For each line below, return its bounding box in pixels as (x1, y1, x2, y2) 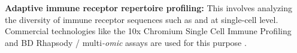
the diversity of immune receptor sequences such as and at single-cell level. (5, 13, 278, 25)
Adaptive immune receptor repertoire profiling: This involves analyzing (5, 2, 292, 14)
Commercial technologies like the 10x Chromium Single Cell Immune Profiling (5, 25, 292, 37)
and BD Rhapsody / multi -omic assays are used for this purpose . (5, 36, 247, 48)
